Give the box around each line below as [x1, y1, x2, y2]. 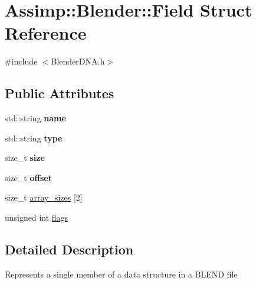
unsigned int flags [5, 211, 68, 224]
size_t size [5, 151, 45, 164]
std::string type [5, 131, 63, 144]
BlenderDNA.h [51, 55, 105, 67]
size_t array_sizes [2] [5, 191, 83, 204]
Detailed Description [5, 240, 134, 259]
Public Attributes [5, 84, 114, 102]
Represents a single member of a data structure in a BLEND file [5, 267, 238, 280]
